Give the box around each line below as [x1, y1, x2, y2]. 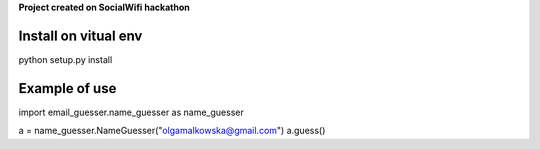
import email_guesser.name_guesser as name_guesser [18, 106, 244, 118]
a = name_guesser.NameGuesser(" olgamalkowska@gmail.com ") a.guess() [18, 125, 326, 137]
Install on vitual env [18, 27, 143, 44]
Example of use [18, 80, 117, 97]
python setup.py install [18, 53, 113, 65]
